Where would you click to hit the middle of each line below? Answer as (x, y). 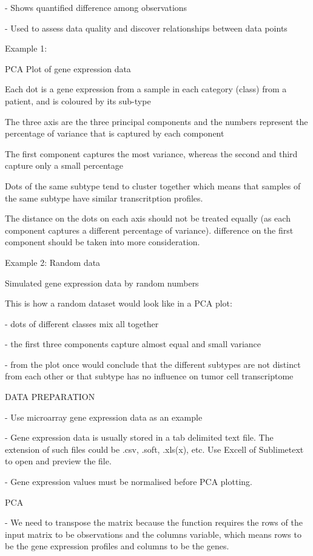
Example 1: (26, 48)
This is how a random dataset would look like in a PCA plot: (119, 303)
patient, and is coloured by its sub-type (78, 100)
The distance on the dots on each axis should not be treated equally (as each (148, 218)
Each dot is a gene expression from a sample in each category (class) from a (146, 89)
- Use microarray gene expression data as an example (104, 417)
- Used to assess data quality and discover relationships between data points (146, 28)
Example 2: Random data (53, 262)
